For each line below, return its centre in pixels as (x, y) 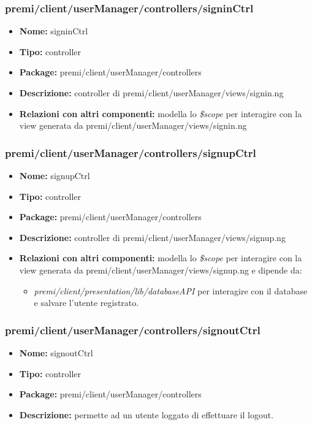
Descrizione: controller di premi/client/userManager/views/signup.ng (152, 237)
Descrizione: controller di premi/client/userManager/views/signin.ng (151, 93)
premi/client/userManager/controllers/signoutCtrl (133, 330)
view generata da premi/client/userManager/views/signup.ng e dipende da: (161, 270)
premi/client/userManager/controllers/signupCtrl (131, 152)
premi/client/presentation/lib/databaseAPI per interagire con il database (171, 290)
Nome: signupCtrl (55, 175)
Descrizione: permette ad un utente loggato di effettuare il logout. (146, 414)
